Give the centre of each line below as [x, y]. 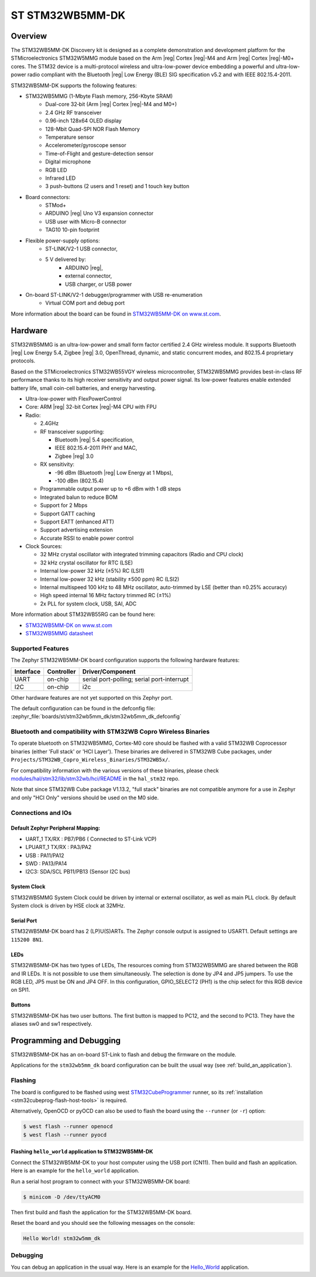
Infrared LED [61, 178]
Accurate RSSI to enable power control [87, 538]
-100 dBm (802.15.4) [79, 481]
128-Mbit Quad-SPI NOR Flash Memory [93, 129]
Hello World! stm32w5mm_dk [62, 1238]
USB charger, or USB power [99, 284]
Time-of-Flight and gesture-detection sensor [99, 153]
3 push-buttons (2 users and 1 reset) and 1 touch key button [117, 186]
